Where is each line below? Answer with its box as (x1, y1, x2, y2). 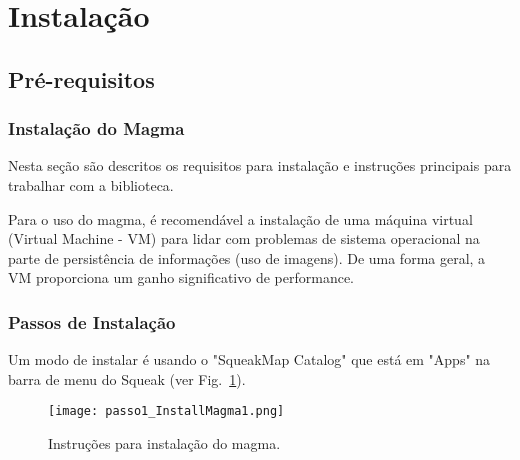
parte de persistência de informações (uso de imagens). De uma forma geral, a (8, 247, 486, 268)
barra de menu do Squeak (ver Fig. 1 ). (8, 368, 246, 389)
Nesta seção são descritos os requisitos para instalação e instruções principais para (8, 155, 512, 176)
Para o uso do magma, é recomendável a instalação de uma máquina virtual (8, 208, 473, 229)
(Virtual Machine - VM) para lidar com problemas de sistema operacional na (8, 228, 480, 249)
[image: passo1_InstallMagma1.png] (48, 404, 285, 419)
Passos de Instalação (8, 309, 176, 334)
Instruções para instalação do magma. (48, 433, 281, 453)
